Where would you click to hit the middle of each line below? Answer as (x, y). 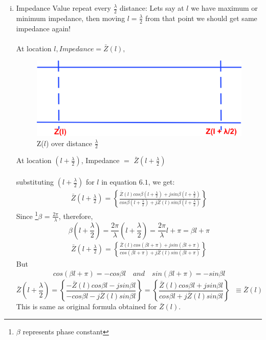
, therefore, (76, 216)
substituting (35, 182)
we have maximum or (224, 8)
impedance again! (43, 28)
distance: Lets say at (152, 8)
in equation (119, 182)
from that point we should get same (201, 18)
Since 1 (27, 215)
